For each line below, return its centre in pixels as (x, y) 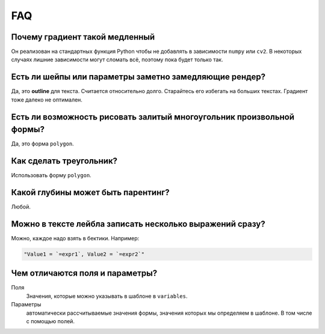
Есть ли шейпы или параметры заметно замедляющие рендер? (138, 77)
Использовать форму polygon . (51, 175)
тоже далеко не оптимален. (47, 100)
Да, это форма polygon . (43, 144)
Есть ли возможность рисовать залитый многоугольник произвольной (153, 117)
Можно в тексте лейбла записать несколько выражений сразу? (138, 224)
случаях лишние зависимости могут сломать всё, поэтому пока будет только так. (117, 59)
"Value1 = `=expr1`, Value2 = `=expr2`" (84, 254)
